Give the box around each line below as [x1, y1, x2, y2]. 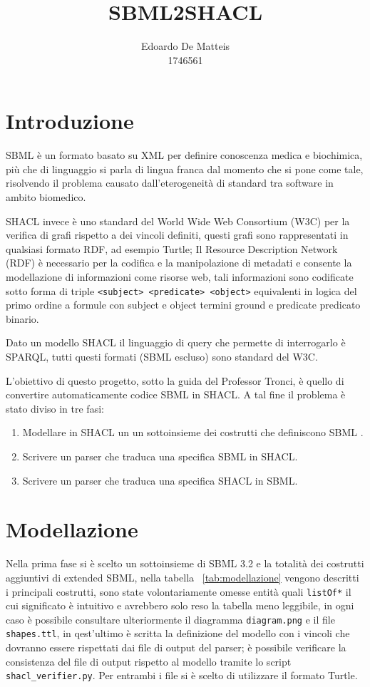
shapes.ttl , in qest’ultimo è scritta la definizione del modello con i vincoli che [6, 626, 350, 641]
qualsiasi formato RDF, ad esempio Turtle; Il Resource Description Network [6, 241, 338, 256]
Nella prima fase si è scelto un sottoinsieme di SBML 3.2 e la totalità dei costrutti [6, 556, 364, 571]
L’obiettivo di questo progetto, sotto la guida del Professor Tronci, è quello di [6, 373, 344, 388]
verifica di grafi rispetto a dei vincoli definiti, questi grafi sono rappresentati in [6, 227, 349, 242]
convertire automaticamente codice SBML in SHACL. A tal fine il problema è [6, 387, 346, 402]
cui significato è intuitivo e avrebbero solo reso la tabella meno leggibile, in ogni [6, 598, 354, 613]
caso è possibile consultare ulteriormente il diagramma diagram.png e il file [6, 611, 335, 626]
